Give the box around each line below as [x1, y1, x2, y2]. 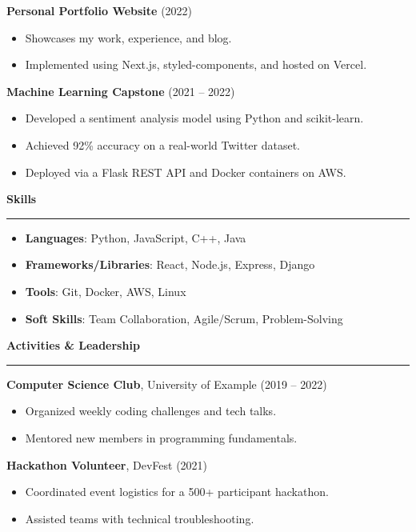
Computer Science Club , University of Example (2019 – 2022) [6, 375, 327, 392]
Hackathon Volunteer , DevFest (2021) [6, 456, 208, 473]
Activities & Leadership [6, 337, 140, 354]
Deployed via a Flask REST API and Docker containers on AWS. [25, 163, 346, 180]
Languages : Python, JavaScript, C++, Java [25, 229, 246, 246]
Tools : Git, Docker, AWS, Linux [25, 282, 186, 299]
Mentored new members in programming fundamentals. [25, 429, 298, 446]
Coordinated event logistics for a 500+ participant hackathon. [25, 483, 329, 500]
